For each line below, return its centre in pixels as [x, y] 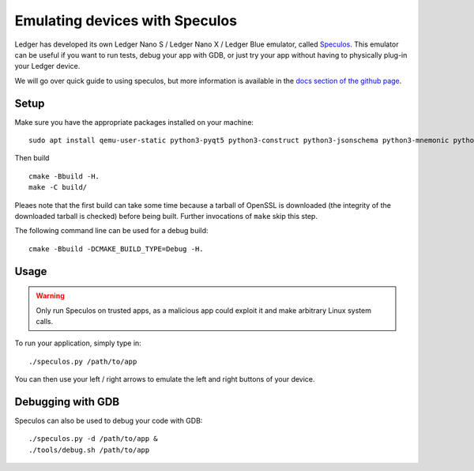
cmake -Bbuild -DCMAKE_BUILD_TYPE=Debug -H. [117, 249]
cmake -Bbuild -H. [64, 176]
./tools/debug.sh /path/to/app [89, 450]
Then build [32, 158]
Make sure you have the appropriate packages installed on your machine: [134, 122]
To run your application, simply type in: [78, 343]
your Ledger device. [47, 66]
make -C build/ [58, 187]
